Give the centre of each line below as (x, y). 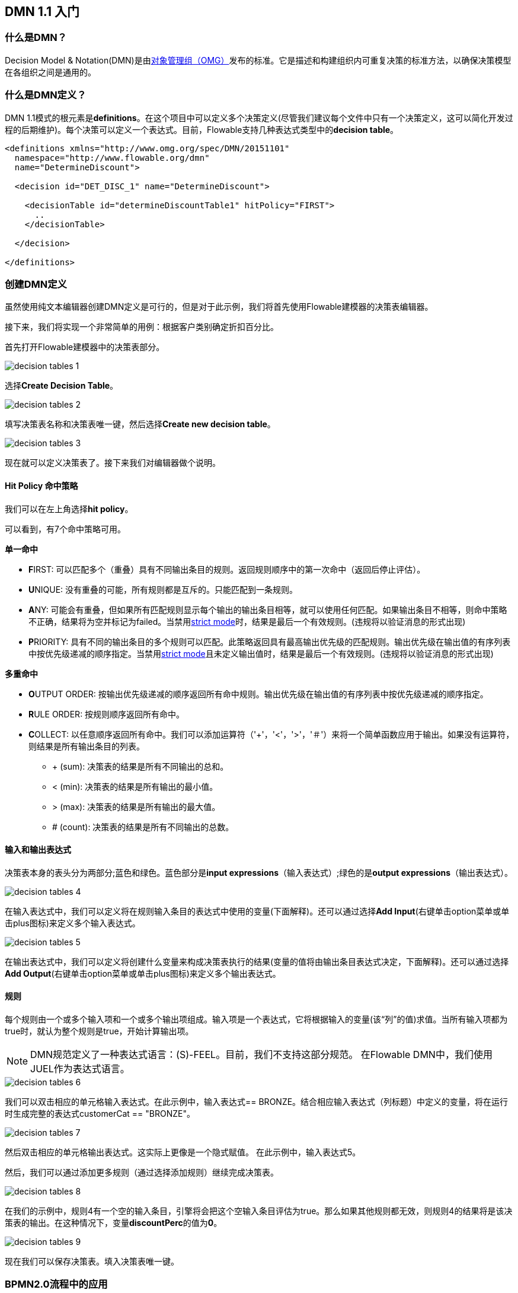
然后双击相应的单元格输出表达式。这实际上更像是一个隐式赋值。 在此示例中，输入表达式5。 (183, 1152)
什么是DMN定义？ (46, 95)
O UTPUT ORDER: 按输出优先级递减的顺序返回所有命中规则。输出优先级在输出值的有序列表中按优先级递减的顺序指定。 (258, 694)
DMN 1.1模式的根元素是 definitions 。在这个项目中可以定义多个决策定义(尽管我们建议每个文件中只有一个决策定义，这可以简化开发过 (259, 117)
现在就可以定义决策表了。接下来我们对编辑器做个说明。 (113, 463)
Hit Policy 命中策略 (41, 485)
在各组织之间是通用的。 (50, 72)
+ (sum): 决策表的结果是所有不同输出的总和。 (140, 766)
